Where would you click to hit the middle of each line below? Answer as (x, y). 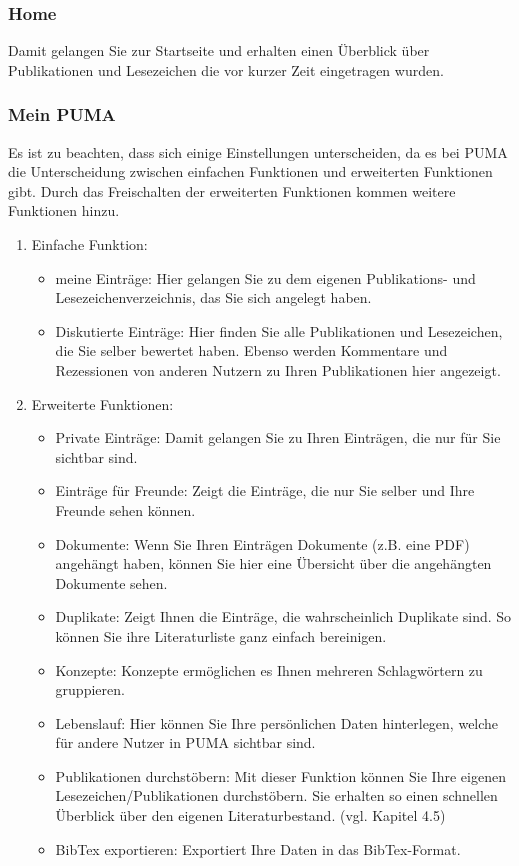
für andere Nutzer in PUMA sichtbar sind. (185, 742)
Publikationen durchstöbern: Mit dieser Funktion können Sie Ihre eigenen (280, 775)
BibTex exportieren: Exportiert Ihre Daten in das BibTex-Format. (258, 848)
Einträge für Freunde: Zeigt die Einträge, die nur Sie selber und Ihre (265, 490)
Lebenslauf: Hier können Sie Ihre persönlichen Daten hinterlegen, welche (277, 722)
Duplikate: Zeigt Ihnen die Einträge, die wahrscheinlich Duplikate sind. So (283, 616)
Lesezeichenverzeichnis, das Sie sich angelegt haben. (213, 297)
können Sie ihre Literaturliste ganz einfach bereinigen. (221, 635)
